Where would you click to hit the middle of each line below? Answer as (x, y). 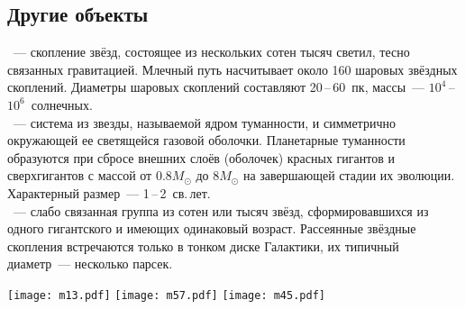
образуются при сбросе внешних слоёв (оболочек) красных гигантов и (201, 157)
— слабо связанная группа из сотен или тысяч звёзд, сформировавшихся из (221, 210)
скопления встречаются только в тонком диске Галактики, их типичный (203, 245)
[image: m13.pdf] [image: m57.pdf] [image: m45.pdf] (166, 295)
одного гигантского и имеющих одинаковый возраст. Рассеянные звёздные (212, 228)
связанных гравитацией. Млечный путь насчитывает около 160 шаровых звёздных (232, 69)
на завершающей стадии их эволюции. (349, 175)
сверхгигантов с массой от (80, 175)
